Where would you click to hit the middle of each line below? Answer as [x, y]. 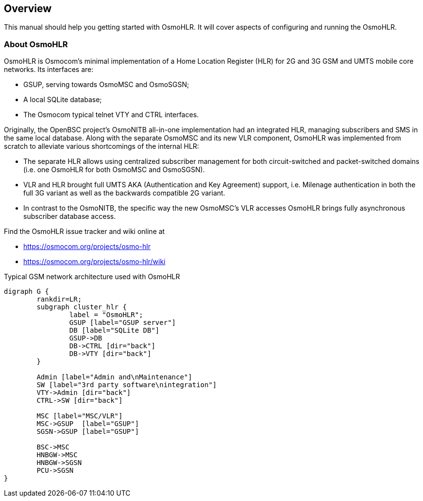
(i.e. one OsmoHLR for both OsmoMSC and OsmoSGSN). [114, 170]
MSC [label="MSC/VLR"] [80, 416]
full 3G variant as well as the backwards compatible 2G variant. [124, 193]
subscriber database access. [70, 216]
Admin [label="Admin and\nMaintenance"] [114, 377]
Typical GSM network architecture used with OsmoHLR [92, 277]
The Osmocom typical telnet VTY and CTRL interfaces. [111, 115]
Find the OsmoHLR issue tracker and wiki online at [85, 232]
